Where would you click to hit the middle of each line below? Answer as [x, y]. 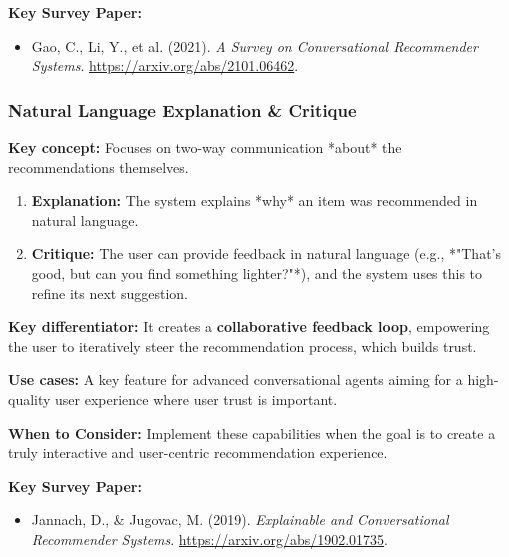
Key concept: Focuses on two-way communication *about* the [205, 147]
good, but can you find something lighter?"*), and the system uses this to [257, 272]
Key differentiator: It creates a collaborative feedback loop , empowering [249, 326]
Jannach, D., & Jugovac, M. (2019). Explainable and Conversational [240, 519]
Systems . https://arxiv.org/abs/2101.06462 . [165, 65]
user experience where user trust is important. [196, 398]
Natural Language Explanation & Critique [182, 109]
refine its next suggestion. [110, 292]
